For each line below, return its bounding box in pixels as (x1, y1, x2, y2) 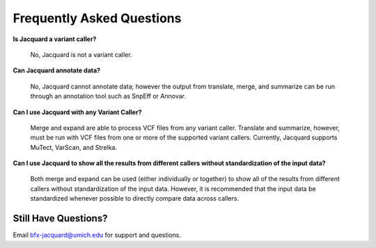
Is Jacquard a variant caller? (13, 35, 97, 43)
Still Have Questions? (13, 212, 108, 224)
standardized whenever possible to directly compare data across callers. (30, 194, 240, 203)
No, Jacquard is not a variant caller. (30, 50, 132, 59)
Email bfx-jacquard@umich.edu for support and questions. (13, 231, 181, 240)
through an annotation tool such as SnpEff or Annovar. (30, 92, 186, 100)
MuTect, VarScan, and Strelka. (30, 143, 118, 151)
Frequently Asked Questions (13, 10, 182, 26)
